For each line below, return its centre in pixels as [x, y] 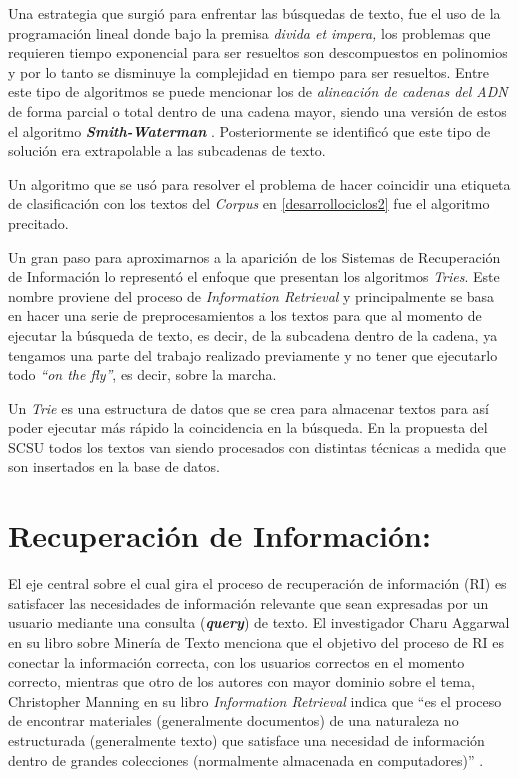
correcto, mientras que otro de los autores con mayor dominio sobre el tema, [241, 681]
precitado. [38, 222]
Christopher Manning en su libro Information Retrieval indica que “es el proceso [255, 700]
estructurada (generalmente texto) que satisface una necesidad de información [246, 739]
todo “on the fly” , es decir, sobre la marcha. [142, 374]
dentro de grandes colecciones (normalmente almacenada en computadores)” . [246, 759]
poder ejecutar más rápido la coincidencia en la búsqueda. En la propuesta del [248, 427]
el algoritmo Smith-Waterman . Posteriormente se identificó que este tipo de [249, 130]
